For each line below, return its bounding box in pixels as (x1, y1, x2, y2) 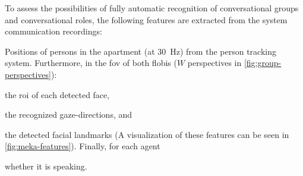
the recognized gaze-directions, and (5, 108, 132, 121)
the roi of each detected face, (5, 88, 110, 100)
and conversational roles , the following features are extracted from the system (5, 13, 288, 26)
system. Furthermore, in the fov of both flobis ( (5, 56, 177, 69)
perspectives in (187, 56, 242, 69)
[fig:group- (244, 56, 282, 69)
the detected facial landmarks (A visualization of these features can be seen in (5, 128, 289, 140)
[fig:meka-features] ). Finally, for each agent (5, 140, 160, 152)
